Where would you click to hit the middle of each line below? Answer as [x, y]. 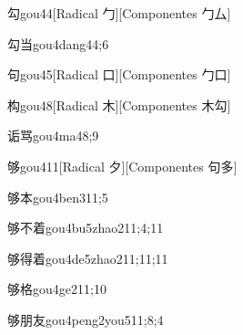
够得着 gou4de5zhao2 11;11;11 [88, 258]
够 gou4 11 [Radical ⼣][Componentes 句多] [122, 166]
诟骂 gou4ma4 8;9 [53, 136]
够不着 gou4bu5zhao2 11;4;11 [86, 228]
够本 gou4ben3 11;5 [58, 197]
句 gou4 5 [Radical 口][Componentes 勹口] [119, 74]
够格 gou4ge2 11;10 [57, 289]
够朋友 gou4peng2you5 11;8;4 [86, 319]
